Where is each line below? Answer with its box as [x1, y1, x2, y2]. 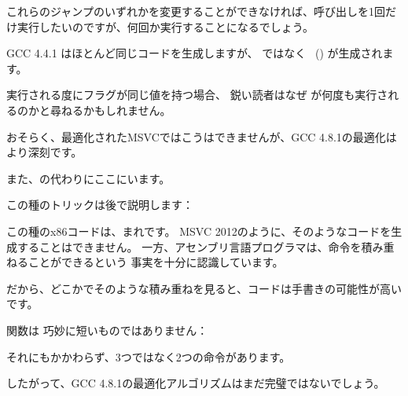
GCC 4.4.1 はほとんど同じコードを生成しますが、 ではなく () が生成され [6, 45, 383, 61]
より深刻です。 [6, 144, 83, 160]
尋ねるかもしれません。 [50, 101, 171, 118]
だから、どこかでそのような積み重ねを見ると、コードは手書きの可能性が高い [6, 280, 402, 296]
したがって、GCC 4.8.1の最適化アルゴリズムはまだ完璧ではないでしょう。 [6, 375, 385, 391]
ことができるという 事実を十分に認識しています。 [28, 254, 284, 270]
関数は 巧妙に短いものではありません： [6, 321, 208, 338]
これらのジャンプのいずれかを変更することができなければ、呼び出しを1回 [6, 3, 385, 19]
